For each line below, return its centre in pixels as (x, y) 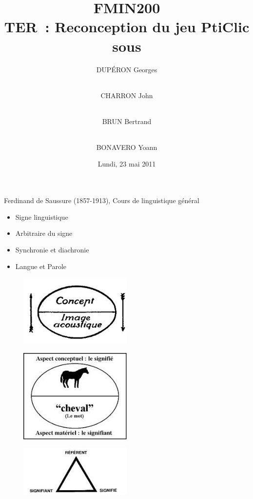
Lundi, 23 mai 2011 (127, 163)
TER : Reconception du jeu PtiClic (127, 27)
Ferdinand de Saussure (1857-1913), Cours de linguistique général (102, 200)
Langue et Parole (41, 266)
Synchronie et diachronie (52, 250)
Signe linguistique (42, 217)
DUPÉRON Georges (127, 69)
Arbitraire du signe (44, 233)
